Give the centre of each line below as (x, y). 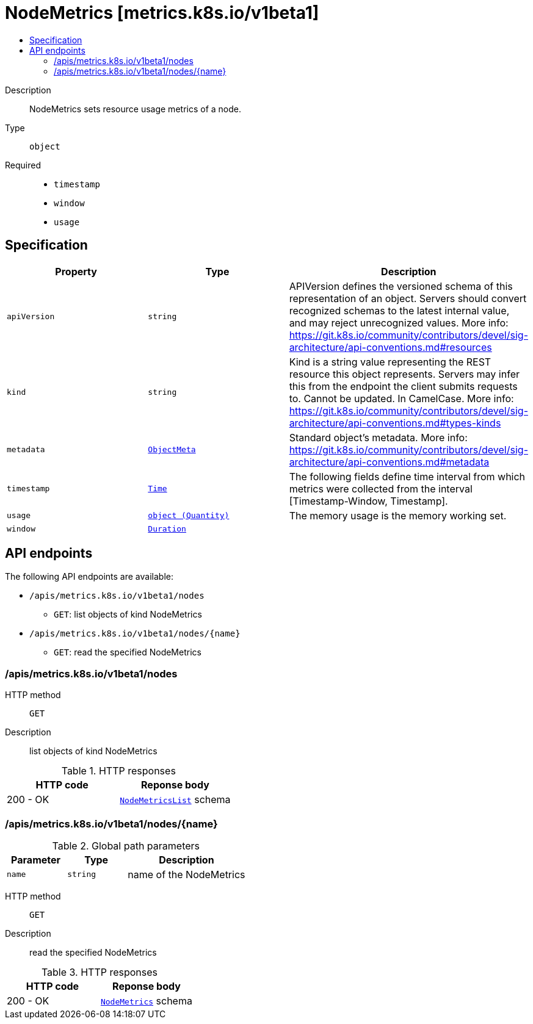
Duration (167, 528)
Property (76, 271)
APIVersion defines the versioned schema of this (401, 286)
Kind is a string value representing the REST (390, 362)
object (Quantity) (189, 516)
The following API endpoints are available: (89, 577)
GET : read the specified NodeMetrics (128, 652)
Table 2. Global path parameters (126, 846)
